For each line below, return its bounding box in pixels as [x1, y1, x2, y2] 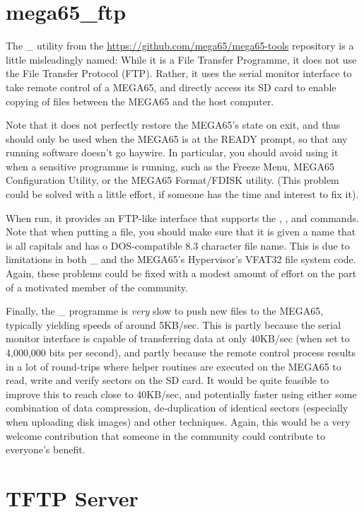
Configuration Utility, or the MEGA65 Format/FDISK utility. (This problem [6, 173, 339, 187]
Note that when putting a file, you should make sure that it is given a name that [6, 224, 356, 239]
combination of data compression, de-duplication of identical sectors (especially [6, 400, 348, 415]
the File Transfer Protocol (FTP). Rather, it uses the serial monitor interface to [6, 66, 352, 81]
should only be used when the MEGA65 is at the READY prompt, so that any [6, 131, 348, 146]
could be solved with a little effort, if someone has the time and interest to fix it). [6, 187, 359, 202]
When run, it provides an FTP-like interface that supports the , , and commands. [6, 210, 359, 225]
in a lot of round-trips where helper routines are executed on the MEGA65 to [6, 359, 341, 373]
